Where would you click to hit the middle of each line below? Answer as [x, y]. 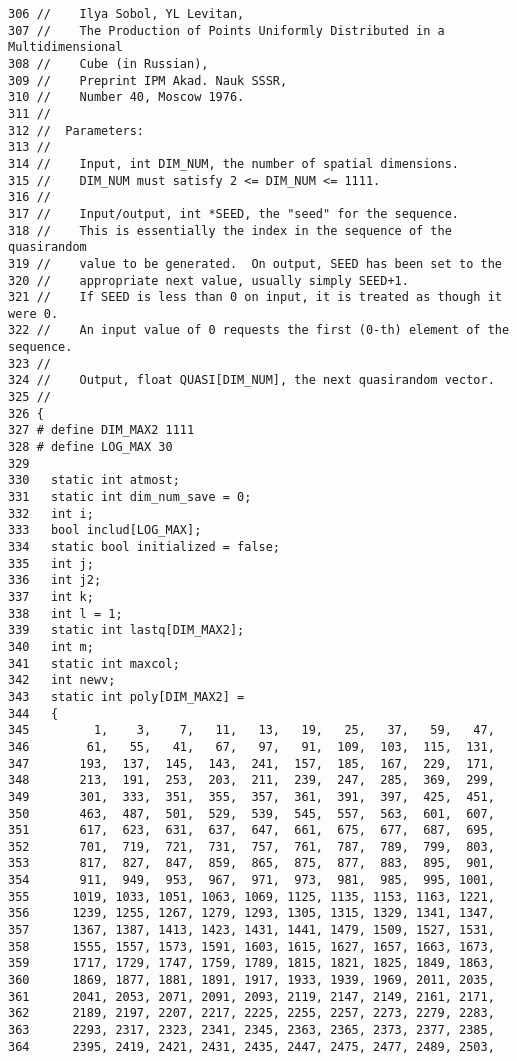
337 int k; [51, 596]
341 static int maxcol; [94, 663]
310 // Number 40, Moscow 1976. [126, 97]
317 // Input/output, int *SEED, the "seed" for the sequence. [234, 213]
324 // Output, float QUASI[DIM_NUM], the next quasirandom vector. [251, 380]
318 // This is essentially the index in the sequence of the [230, 230]
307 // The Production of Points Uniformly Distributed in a [226, 30]
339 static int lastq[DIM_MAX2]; [126, 630]
